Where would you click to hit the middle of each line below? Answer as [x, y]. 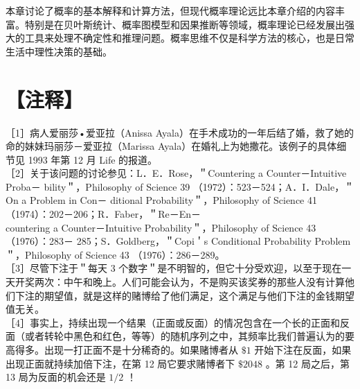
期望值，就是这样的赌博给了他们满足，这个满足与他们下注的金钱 [189, 295]
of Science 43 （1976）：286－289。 [150, 254]
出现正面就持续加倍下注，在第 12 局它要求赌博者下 [120, 363]
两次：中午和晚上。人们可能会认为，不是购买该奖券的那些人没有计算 [189, 282]
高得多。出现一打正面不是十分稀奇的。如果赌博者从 [122, 349]
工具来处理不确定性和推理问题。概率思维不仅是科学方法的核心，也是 [180, 38]
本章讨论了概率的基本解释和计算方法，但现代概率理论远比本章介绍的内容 [170, 10]
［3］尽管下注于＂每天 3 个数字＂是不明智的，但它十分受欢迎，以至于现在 [174, 268]
